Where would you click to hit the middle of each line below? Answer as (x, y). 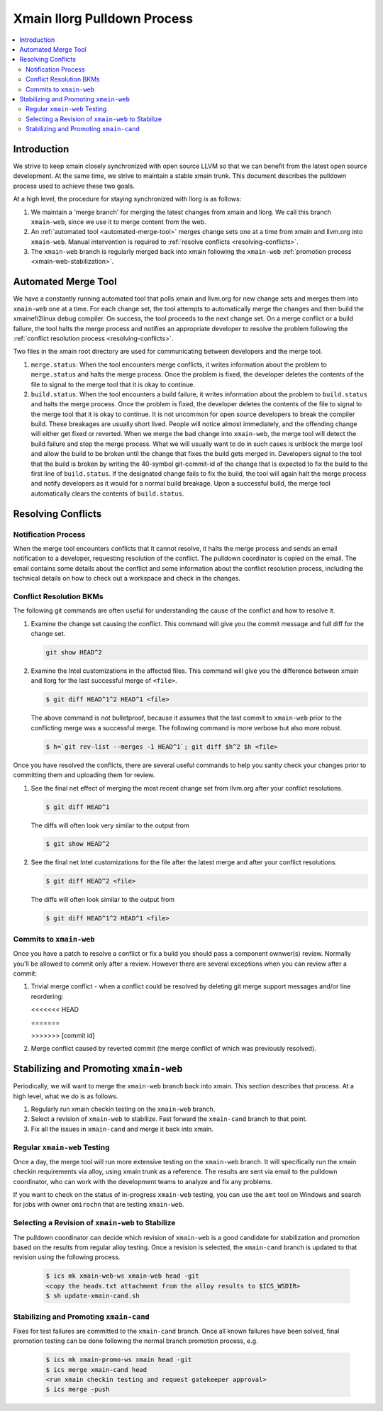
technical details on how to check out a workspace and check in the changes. (127, 579)
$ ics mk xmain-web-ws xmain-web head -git (123, 1276)
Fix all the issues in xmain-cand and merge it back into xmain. (122, 1129)
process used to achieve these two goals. (74, 186)
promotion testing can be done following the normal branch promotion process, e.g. (135, 1341)
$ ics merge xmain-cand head (96, 1370)
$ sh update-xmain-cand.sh (93, 1296)
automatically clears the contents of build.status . (107, 493)
